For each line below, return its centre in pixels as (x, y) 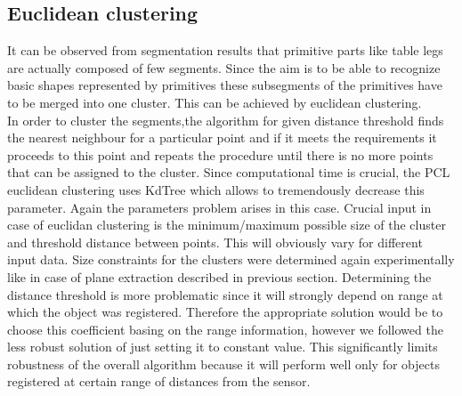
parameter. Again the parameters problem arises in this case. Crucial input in (219, 207)
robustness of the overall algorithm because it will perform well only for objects (223, 364)
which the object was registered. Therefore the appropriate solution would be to (225, 312)
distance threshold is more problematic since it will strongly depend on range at (225, 294)
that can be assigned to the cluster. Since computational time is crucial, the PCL (229, 172)
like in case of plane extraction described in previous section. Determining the (219, 276)
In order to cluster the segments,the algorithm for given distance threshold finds (226, 120)
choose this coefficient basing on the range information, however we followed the (225, 329)
